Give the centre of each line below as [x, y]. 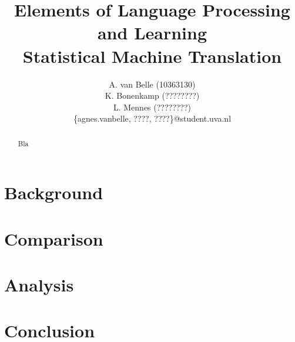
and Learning [152, 33]
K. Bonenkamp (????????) [152, 95]
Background [54, 192]
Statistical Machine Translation [152, 56]
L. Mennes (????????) [152, 107]
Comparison [54, 238]
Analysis [39, 285]
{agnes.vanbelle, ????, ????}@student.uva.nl [152, 118]
